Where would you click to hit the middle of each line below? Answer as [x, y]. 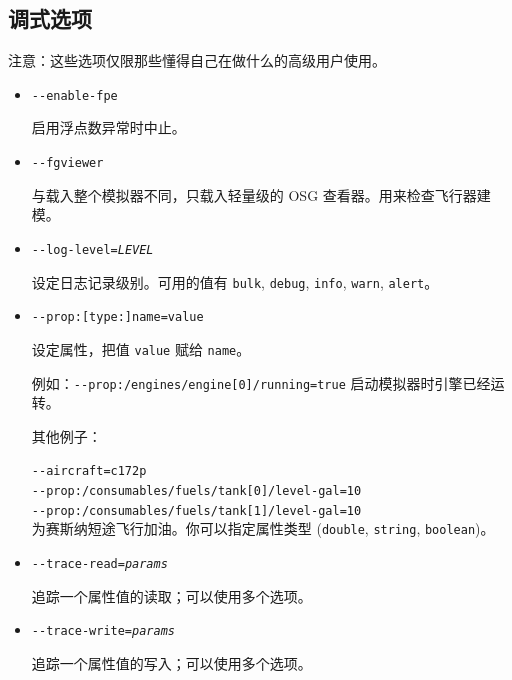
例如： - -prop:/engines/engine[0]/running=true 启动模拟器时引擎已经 [261, 382]
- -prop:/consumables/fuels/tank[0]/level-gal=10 [196, 491]
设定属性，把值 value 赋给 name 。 [141, 348]
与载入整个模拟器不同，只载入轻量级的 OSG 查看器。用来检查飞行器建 [261, 194]
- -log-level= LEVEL [92, 249]
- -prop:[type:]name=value [117, 317]
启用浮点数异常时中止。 [108, 127]
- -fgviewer [67, 163]
